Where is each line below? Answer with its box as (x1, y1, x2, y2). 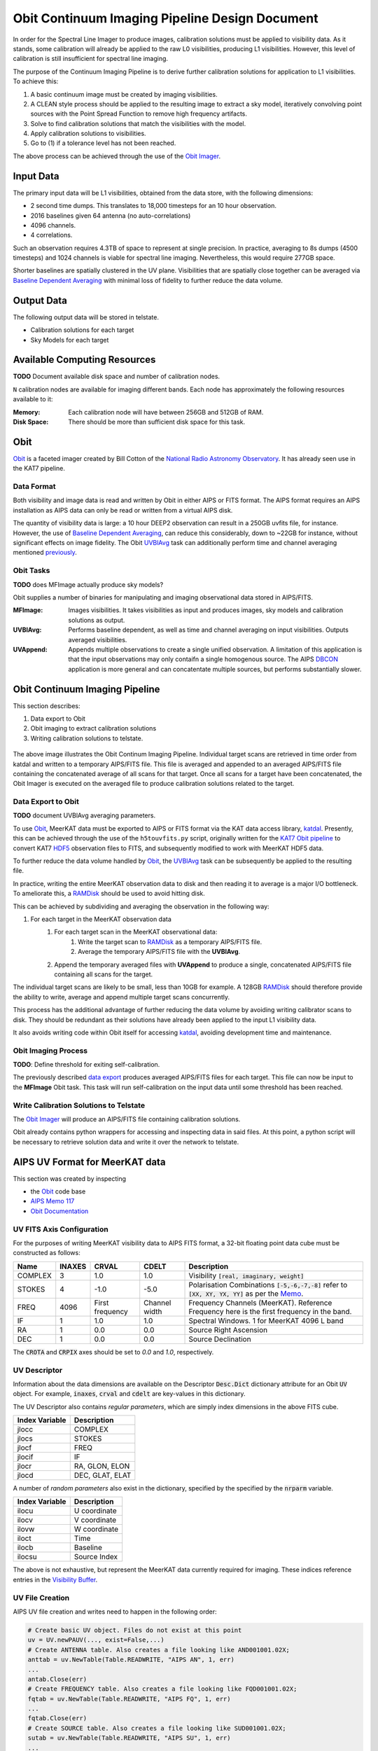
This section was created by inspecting (13, 1174, 126, 1183)
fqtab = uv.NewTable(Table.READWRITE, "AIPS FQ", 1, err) (27, 1695, 231, 1703)
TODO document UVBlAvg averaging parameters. (13, 811, 156, 819)
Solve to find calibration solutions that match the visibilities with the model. (30, 119, 246, 127)
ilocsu (17, 1552, 38, 1562)
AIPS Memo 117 (30, 1197, 75, 1205)
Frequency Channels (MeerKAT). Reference (188, 1298, 332, 1308)
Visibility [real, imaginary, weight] (188, 1271, 304, 1280)
